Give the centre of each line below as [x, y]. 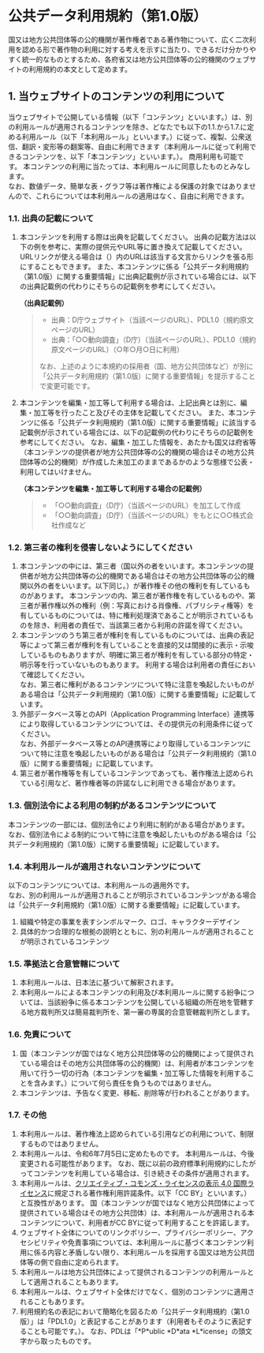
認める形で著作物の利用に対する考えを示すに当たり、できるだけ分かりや [139, 49]
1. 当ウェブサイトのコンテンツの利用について [117, 97]
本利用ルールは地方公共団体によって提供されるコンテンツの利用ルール [133, 1272]
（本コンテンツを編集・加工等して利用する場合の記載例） [113, 489]
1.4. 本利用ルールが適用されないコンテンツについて [105, 867]
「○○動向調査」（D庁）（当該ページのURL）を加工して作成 [146, 505]
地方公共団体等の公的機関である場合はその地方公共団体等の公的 [144, 576]
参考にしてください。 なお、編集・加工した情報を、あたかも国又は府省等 [138, 442]
